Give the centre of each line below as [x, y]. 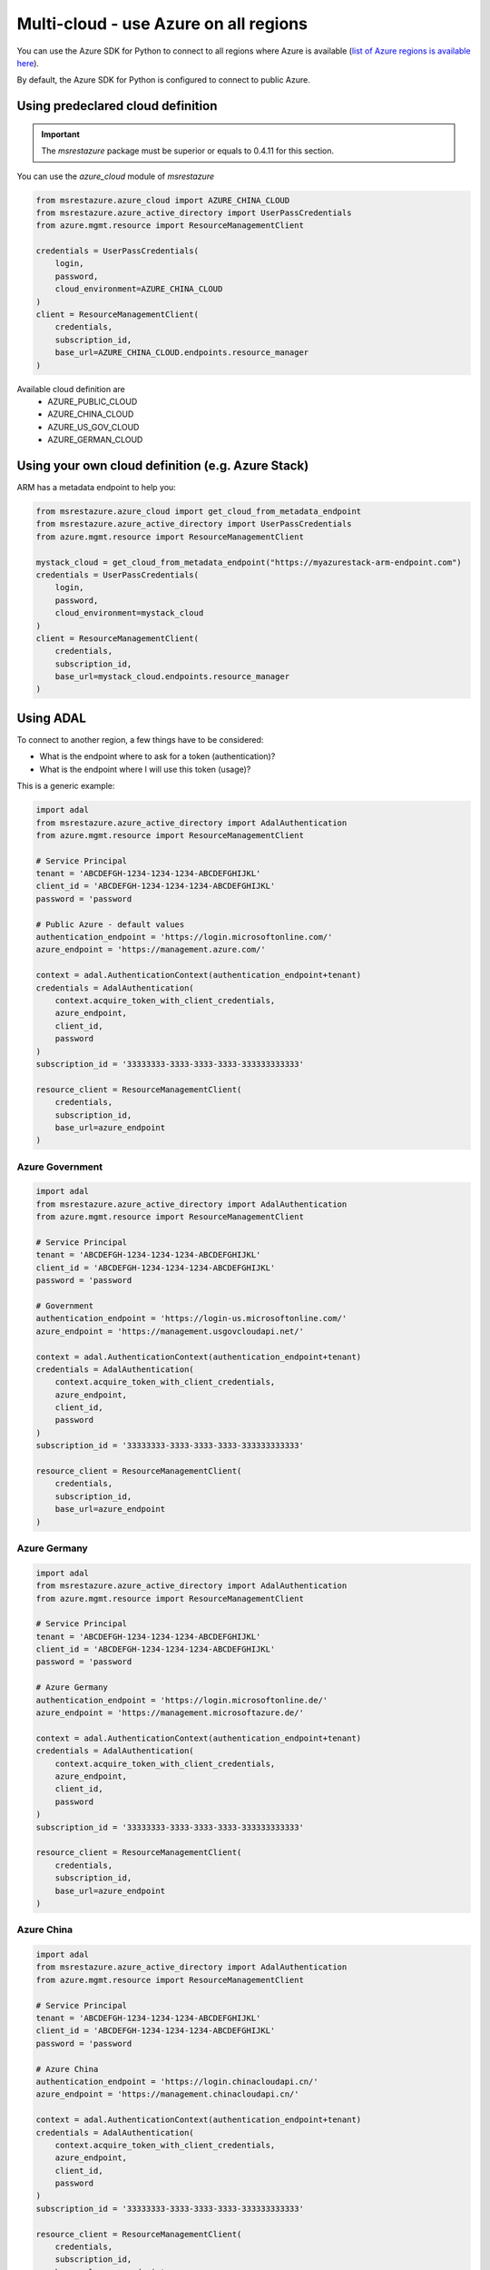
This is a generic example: [66, 786]
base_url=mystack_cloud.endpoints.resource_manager [172, 677]
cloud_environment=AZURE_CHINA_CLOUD [139, 289]
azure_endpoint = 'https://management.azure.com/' [151, 950]
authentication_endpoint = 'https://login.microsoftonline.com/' [184, 937]
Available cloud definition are [71, 389]
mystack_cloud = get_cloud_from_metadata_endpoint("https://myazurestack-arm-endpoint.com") [249, 562]
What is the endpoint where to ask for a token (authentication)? [157, 756]
